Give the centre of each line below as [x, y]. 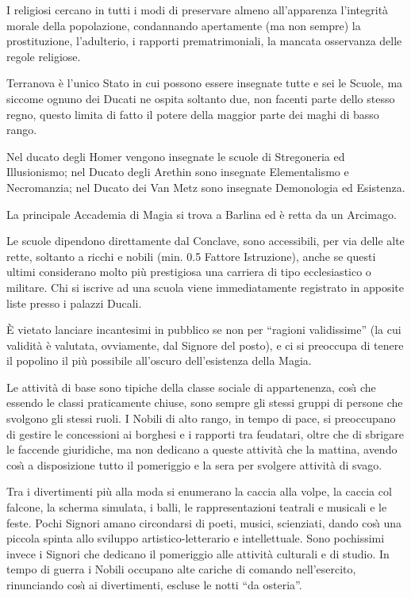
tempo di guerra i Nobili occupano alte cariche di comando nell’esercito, [181, 569]
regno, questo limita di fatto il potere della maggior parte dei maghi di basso [193, 114]
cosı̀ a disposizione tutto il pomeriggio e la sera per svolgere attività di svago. [194, 464]
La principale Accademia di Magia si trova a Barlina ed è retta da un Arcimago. [202, 214]
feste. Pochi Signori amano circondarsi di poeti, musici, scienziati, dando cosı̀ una [204, 522]
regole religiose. [44, 56]
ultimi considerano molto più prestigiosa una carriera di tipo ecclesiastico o [189, 272]
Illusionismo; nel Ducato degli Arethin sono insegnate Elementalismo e [178, 172]
